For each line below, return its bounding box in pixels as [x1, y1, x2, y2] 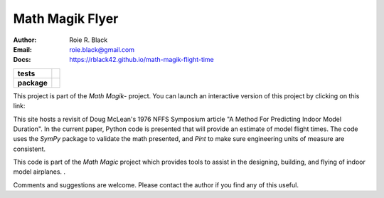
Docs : [13, 56, 31, 64]
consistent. [13, 145, 46, 153]
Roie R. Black [69, 36, 108, 44]
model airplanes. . [13, 167, 66, 176]
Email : [13, 45, 32, 53]
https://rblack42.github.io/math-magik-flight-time [69, 56, 215, 64]
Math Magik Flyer [13, 11, 119, 26]
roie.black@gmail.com [69, 45, 135, 53]
